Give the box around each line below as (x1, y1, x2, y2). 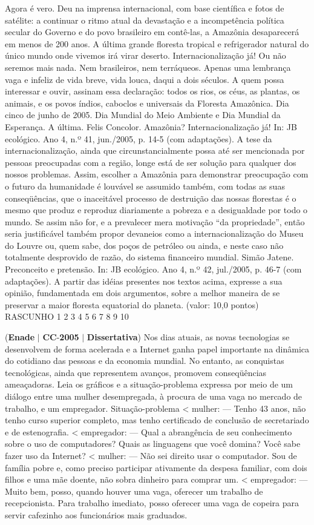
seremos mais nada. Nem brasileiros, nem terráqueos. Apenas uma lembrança (5, 61, 291, 73)
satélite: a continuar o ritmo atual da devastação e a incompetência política (5, 13, 284, 26)
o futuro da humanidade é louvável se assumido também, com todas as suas (5, 179, 285, 192)
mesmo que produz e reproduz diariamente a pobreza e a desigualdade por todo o (5, 203, 308, 216)
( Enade (5, 331, 35, 343)
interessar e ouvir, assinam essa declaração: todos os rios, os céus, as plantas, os (5, 85, 300, 97)
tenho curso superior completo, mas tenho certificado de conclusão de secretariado (5, 414, 309, 426)
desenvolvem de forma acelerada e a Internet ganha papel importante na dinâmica (5, 342, 310, 355)
